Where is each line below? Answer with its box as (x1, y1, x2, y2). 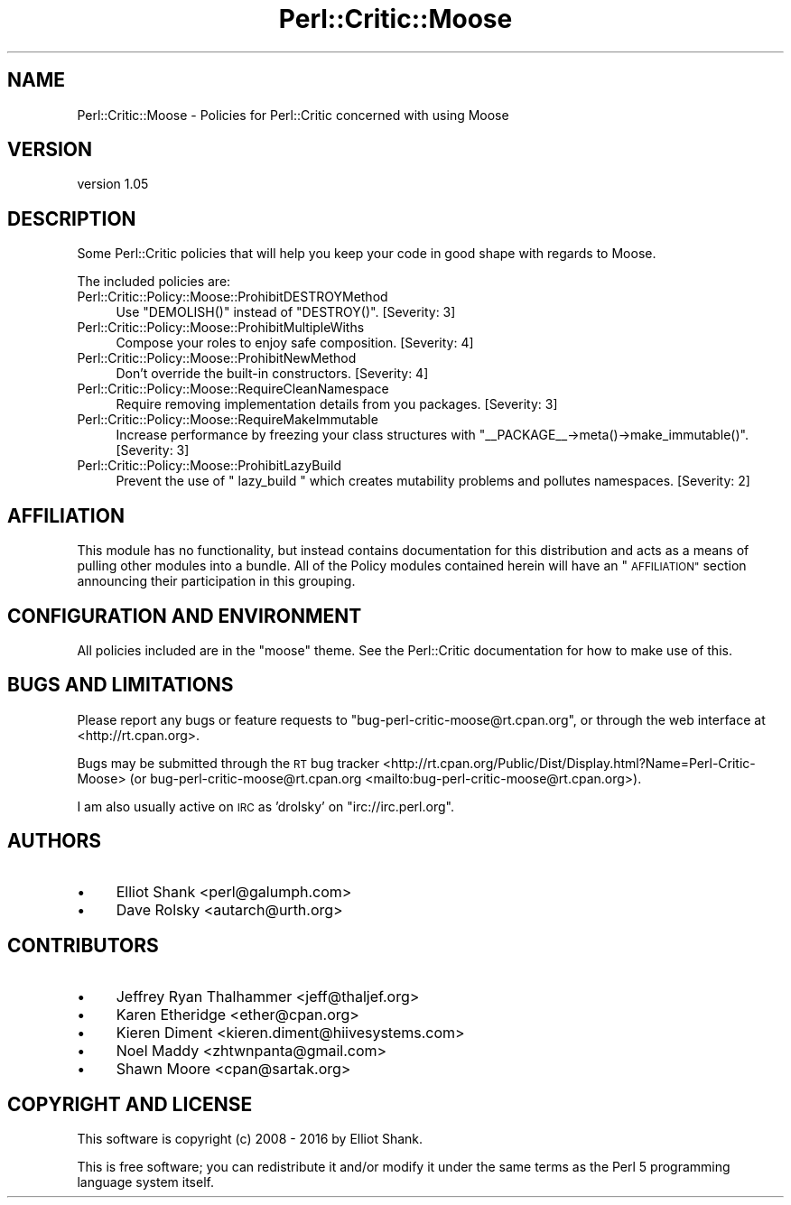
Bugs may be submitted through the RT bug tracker (77, 755, 379, 771)
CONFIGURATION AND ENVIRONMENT (7, 604, 362, 627)
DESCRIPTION (7, 207, 136, 230)
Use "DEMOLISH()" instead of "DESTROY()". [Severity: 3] (116, 304, 456, 320)
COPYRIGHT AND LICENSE (7, 1092, 253, 1116)
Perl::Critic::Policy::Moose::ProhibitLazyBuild (77, 458, 342, 474)
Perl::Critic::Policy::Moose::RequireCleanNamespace (77, 381, 389, 397)
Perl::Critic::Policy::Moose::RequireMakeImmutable (77, 412, 378, 428)
